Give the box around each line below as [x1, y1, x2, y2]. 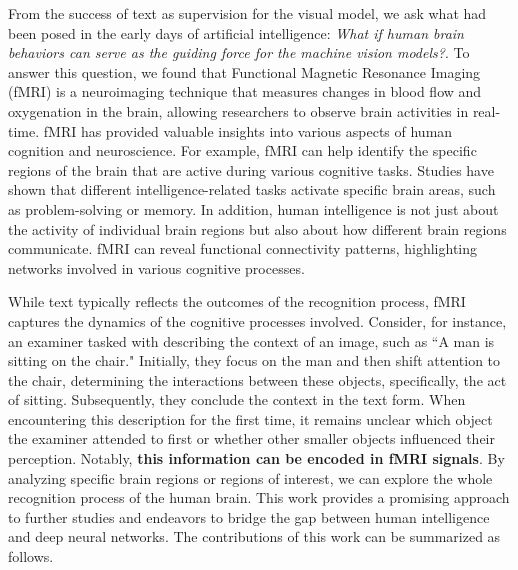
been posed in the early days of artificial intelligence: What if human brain [8, 22, 464, 43]
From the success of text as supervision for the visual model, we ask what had [8, 3, 487, 23]
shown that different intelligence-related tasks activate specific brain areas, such [8, 179, 496, 200]
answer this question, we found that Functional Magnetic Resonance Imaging [8, 61, 481, 82]
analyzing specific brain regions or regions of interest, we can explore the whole [8, 467, 493, 488]
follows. [8, 546, 54, 567]
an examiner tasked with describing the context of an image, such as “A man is [8, 330, 495, 351]
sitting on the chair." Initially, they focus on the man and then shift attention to [8, 350, 501, 371]
